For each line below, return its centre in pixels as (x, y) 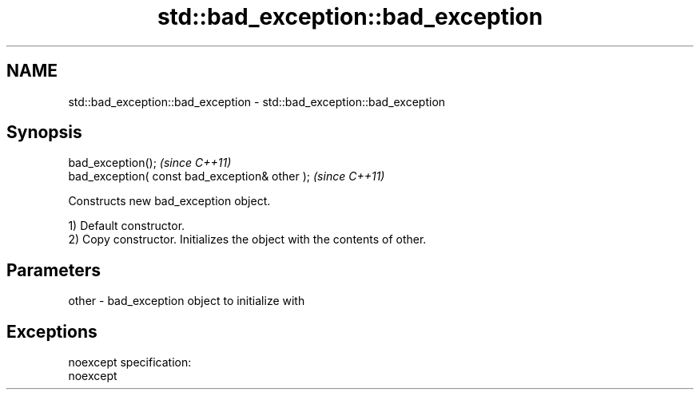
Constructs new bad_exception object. (169, 201)
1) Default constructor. (127, 226)
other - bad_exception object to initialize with (187, 301)
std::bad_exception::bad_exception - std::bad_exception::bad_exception (257, 101)
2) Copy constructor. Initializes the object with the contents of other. (247, 240)
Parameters (54, 270)
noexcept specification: (130, 362)
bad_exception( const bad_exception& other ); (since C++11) (227, 176)
